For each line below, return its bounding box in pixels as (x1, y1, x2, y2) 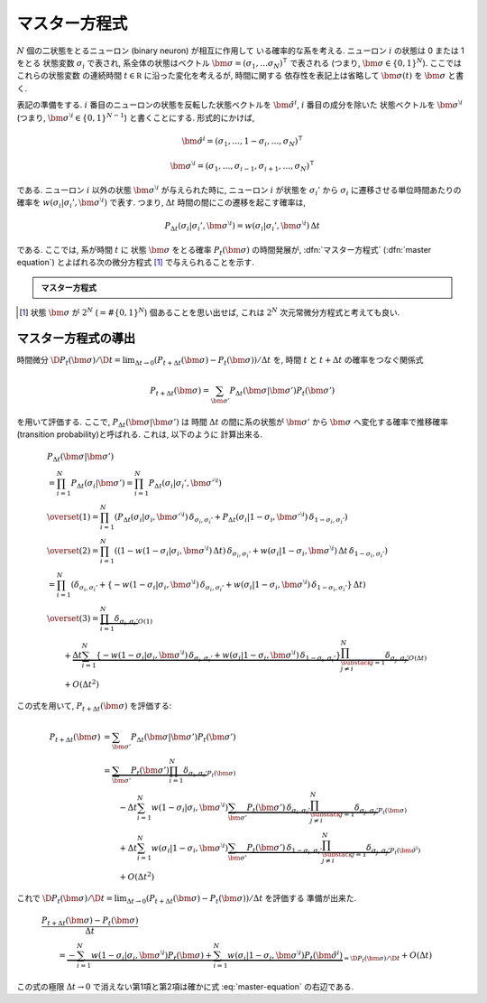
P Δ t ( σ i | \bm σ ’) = (70, 478, 133, 490)
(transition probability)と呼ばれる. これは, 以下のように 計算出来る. (16, 429, 263, 440)
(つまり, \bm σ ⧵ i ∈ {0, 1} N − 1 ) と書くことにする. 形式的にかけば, (16, 111, 255, 123)
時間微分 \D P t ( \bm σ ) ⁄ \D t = (16, 354, 122, 367)
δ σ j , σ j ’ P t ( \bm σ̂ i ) (366, 842, 421, 857)
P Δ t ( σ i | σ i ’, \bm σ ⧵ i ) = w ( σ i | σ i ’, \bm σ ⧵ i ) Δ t (164, 219, 320, 234)
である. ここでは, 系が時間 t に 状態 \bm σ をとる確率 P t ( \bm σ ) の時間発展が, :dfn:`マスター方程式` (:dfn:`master (16, 244, 432, 257)
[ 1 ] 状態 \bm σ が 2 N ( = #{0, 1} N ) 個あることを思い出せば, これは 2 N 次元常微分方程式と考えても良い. (19, 306, 400, 318)
